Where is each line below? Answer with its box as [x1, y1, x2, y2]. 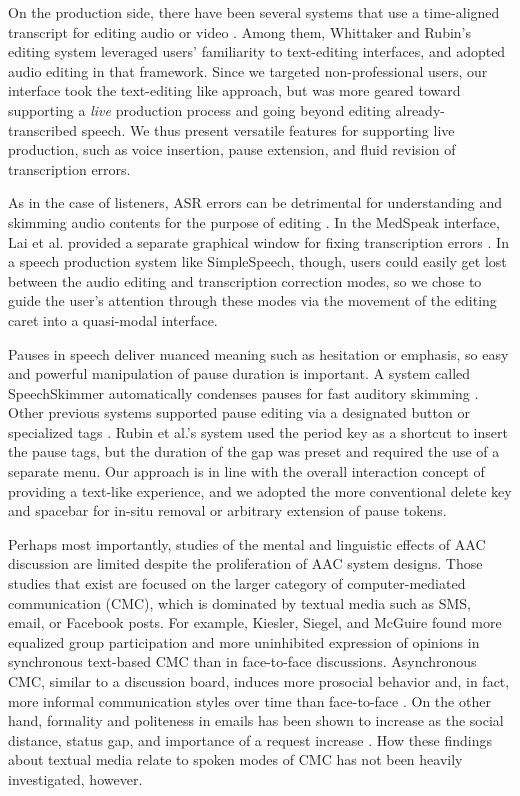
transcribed [8, 119, 78, 140]
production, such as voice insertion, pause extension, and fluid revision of [8, 139, 456, 160]
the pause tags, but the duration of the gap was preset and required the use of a [8, 441, 500, 462]
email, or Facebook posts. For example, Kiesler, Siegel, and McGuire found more [8, 612, 502, 633]
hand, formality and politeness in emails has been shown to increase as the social [8, 710, 504, 731]
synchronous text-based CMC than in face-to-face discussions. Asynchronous [8, 651, 477, 672]
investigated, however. [8, 768, 143, 789]
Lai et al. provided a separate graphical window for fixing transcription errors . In [8, 231, 509, 252]
